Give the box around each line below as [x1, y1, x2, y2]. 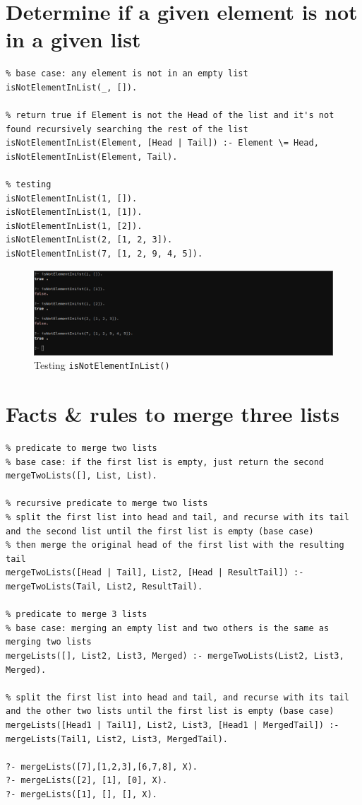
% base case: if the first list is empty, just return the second [6, 457, 325, 467]
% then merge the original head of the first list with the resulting [6, 540, 344, 551]
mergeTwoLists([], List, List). [6, 471, 157, 481]
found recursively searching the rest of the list [6, 124, 248, 134]
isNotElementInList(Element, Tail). [6, 151, 178, 162]
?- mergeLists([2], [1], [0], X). [6, 775, 168, 786]
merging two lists [6, 637, 92, 647]
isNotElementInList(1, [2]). [6, 221, 143, 231]
